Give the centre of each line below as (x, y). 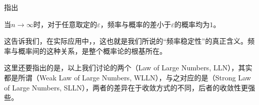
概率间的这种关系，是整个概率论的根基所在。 (92, 50)
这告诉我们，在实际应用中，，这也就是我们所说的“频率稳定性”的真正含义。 (126, 41)
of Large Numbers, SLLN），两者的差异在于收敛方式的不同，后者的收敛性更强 (130, 87)
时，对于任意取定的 (65, 24)
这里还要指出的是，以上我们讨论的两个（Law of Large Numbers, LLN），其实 (128, 68)
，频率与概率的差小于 (136, 24)
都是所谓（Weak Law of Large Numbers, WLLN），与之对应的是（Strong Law (128, 77)
